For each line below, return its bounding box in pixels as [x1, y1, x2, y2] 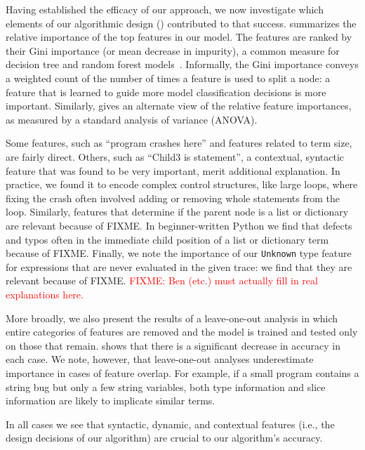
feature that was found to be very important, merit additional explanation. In [6, 163, 340, 178]
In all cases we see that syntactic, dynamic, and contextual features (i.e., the [6, 416, 335, 431]
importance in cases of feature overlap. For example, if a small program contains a [6, 365, 359, 380]
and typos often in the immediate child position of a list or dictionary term [6, 232, 329, 246]
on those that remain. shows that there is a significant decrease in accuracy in [6, 338, 340, 352]
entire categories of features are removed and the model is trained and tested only [6, 324, 358, 339]
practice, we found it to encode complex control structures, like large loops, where [6, 177, 358, 192]
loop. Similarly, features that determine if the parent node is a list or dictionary [6, 204, 349, 219]
